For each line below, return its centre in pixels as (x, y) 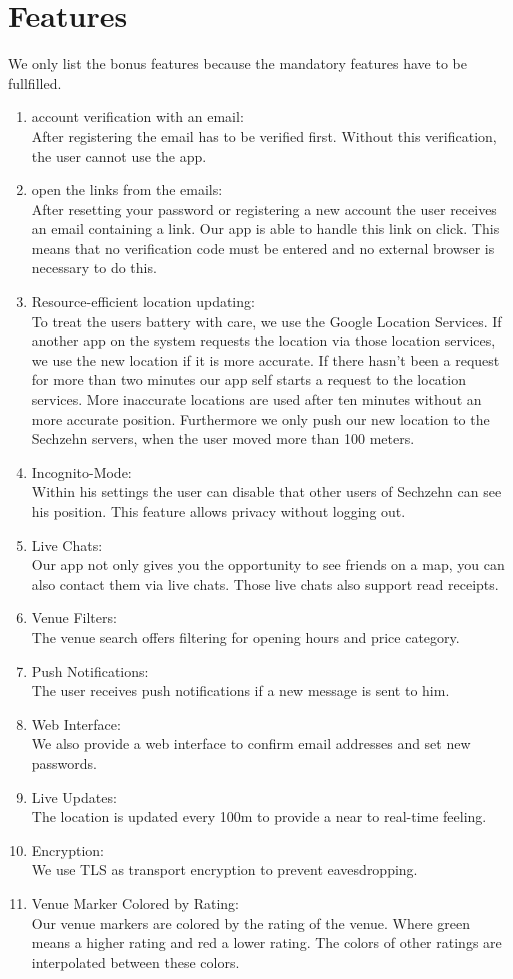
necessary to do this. (94, 267)
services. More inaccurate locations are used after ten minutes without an (256, 399)
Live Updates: (74, 796)
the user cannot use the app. (119, 155)
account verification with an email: (137, 116)
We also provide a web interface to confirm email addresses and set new (251, 743)
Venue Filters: (74, 617)
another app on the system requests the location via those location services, (263, 340)
